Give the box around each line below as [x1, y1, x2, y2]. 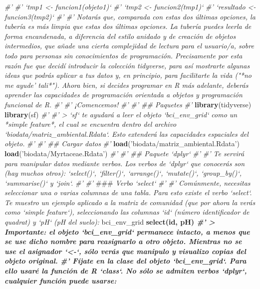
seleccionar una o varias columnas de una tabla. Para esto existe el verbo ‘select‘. [4, 187, 252, 198]
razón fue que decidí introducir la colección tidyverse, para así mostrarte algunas [4, 60, 250, 70]
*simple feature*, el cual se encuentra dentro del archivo [4, 119, 177, 129]
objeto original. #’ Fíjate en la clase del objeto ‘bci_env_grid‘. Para [4, 256, 247, 266]
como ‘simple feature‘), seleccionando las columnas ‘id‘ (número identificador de [4, 207, 250, 217]
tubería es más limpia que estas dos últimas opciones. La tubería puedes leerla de [4, 21, 252, 31]
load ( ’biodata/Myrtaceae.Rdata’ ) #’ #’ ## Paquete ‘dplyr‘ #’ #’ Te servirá [4, 148, 245, 158]
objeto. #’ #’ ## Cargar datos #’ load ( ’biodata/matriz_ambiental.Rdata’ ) [4, 138, 240, 149]
